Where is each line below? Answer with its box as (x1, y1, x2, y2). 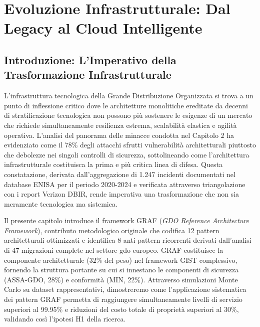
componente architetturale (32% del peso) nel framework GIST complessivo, (4, 254, 237, 265)
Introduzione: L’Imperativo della (4, 52, 176, 67)
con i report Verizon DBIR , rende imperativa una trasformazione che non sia (4, 189, 239, 199)
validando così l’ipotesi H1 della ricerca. (4, 313, 126, 324)
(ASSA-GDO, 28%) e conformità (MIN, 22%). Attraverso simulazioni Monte (4, 274, 238, 284)
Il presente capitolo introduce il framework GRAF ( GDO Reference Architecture (4, 215, 249, 226)
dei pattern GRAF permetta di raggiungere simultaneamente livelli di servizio (4, 294, 242, 304)
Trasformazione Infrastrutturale (4, 67, 171, 82)
